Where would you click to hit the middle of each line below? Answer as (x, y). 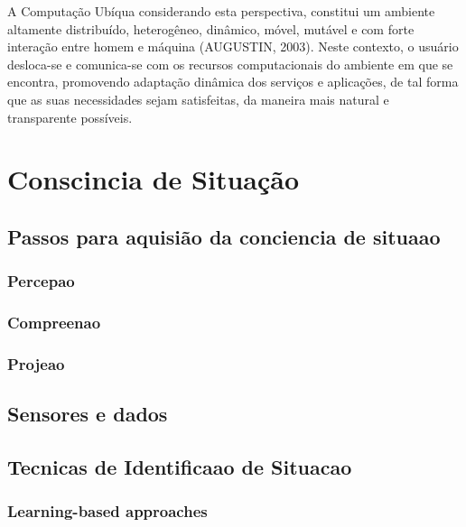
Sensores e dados (88, 414)
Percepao (41, 281)
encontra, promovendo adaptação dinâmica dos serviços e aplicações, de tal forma (233, 82)
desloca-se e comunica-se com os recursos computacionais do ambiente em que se (230, 64)
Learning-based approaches (107, 511)
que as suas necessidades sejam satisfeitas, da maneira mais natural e (198, 99)
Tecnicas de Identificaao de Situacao (180, 467)
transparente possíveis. (70, 117)
